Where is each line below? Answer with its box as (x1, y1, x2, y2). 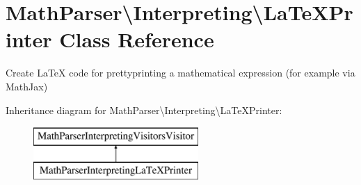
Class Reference (59, 25, 214, 54)
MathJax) (6, 79, 48, 93)
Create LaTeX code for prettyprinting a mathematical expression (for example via (6, 65, 355, 80)
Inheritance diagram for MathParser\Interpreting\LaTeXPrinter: (6, 102, 282, 117)
